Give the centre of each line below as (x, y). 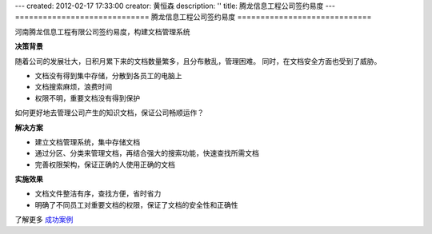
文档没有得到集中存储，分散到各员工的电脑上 (108, 75)
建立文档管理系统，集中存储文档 (87, 142)
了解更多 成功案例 (44, 220)
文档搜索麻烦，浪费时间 (73, 87)
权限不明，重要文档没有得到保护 (87, 98)
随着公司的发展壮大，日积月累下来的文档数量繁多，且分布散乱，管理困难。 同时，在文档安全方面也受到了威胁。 (198, 61)
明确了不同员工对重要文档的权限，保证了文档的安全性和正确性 (136, 204)
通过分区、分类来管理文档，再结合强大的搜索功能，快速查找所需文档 (147, 153)
